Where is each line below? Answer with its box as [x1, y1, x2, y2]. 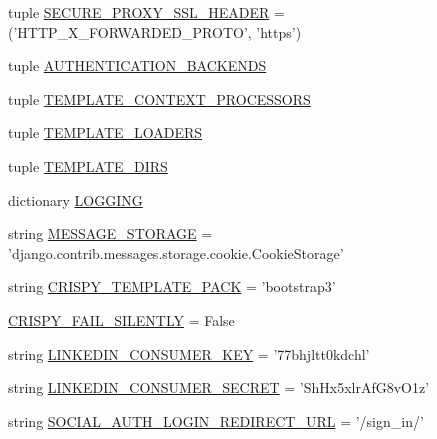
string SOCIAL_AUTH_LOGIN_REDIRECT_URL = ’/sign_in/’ [8, 410, 424, 431]
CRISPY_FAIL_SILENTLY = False [8, 309, 235, 330]
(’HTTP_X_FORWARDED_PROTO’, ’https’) [8, 21, 302, 42]
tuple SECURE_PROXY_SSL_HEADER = [8, 2, 285, 22]
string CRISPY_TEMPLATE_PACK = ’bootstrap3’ [8, 276, 336, 297]
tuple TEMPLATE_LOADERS [8, 122, 203, 143]
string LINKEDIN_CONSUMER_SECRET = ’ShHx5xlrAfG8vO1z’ [8, 377, 430, 398]
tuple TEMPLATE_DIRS [8, 155, 168, 176]
